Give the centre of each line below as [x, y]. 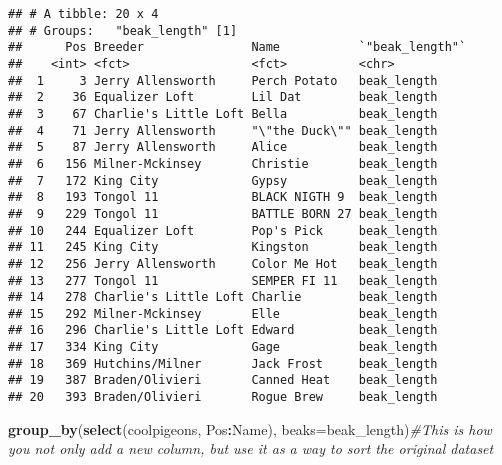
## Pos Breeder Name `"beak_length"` [237, 47]
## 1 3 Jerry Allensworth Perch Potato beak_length [223, 80]
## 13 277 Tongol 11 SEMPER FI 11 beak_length [223, 280]
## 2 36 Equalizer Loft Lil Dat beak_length [223, 97]
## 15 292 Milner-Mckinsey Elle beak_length [223, 313]
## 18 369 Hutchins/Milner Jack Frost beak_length [223, 363]
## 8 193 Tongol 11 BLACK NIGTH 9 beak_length [223, 197]
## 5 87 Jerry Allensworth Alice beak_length [223, 147]
